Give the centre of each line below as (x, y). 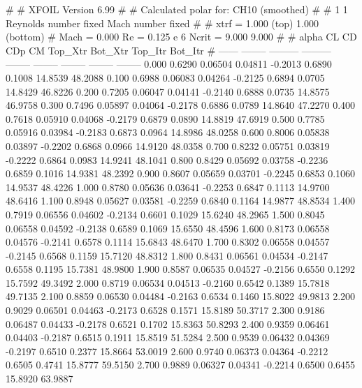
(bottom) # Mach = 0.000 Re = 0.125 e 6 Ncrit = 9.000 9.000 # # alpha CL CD (181, 37)
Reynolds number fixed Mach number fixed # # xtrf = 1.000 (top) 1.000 (162, 23)
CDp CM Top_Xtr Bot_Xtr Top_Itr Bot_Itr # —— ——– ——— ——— (168, 50)
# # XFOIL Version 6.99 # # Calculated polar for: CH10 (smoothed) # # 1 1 (177, 9)
